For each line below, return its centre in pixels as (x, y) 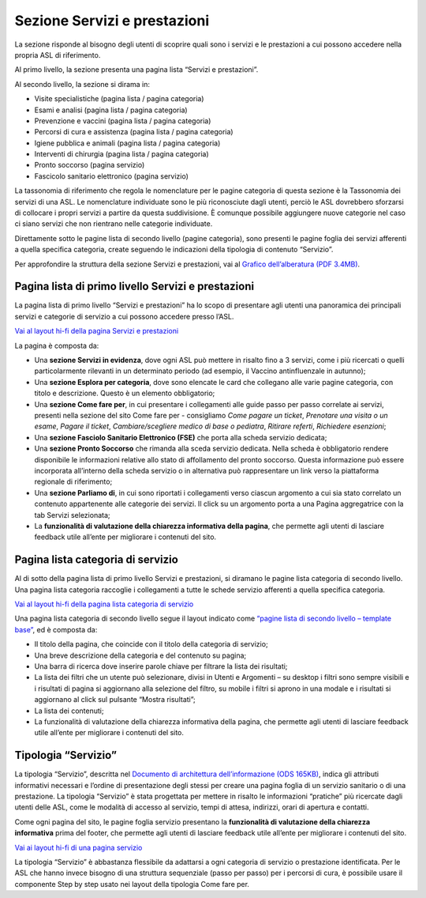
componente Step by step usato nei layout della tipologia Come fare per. (132, 884)
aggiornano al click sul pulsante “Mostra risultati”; (115, 700)
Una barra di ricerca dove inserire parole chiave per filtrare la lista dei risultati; (161, 666)
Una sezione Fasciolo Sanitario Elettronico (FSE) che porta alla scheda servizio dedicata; (181, 437)
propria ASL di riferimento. (58, 55)
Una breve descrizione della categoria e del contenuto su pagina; (140, 655)
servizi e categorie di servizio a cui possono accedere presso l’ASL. (124, 316)
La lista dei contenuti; (69, 711)
